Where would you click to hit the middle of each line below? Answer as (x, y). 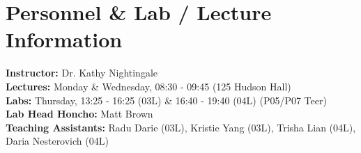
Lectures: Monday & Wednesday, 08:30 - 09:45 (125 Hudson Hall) (148, 86)
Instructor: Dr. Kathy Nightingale (82, 73)
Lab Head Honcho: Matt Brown (79, 114)
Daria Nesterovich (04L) (57, 141)
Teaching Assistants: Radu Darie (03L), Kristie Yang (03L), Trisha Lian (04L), (181, 127)
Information (64, 39)
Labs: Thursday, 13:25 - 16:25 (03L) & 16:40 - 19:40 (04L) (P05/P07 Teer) (166, 100)
